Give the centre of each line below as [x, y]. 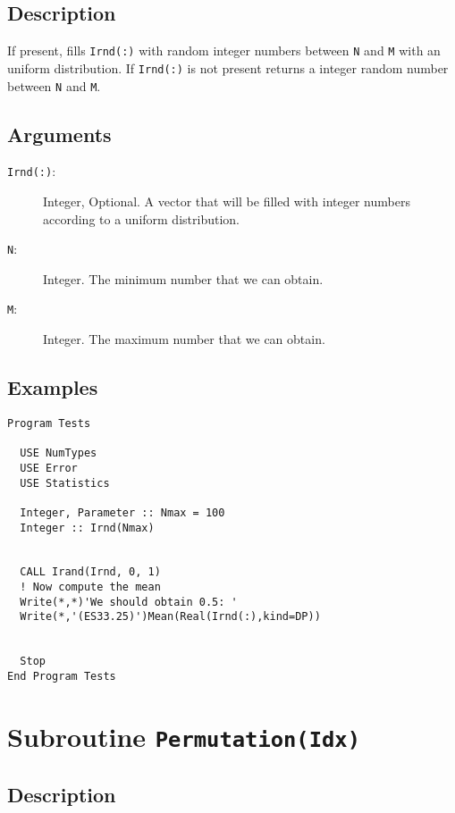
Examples [53, 387]
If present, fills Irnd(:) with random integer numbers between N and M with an [224, 50]
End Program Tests [62, 677]
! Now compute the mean [90, 587]
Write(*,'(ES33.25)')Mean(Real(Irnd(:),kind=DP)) [170, 617]
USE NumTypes [59, 453]
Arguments [59, 134]
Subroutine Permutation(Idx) [184, 736]
